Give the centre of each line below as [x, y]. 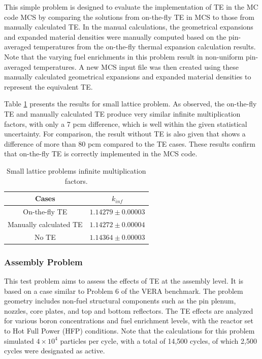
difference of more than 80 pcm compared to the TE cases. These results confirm [130, 143]
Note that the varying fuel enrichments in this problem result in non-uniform [124, 56]
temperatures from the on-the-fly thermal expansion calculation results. [144, 47]
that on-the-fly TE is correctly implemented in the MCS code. [101, 154]
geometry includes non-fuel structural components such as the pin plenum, [120, 301]
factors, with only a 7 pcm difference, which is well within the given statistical [126, 123]
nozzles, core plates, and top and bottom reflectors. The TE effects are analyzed [129, 310]
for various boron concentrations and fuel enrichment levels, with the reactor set [129, 321]
